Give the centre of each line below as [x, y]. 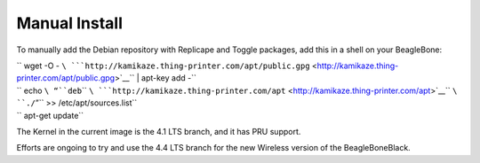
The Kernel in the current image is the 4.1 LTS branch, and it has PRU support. [159, 131]
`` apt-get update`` [50, 115]
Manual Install [70, 23]
